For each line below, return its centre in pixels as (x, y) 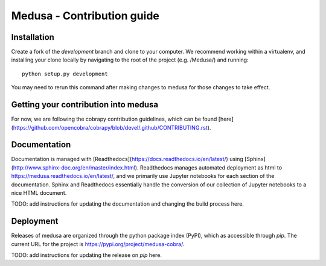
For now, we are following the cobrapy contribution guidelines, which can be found (114, 119)
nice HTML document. (39, 193)
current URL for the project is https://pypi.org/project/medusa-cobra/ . (98, 244)
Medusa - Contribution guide (85, 16)
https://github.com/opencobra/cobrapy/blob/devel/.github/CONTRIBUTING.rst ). (112, 127)
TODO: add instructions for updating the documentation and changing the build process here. (128, 204)
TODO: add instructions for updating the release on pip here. (87, 255)
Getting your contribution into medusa (85, 105)
